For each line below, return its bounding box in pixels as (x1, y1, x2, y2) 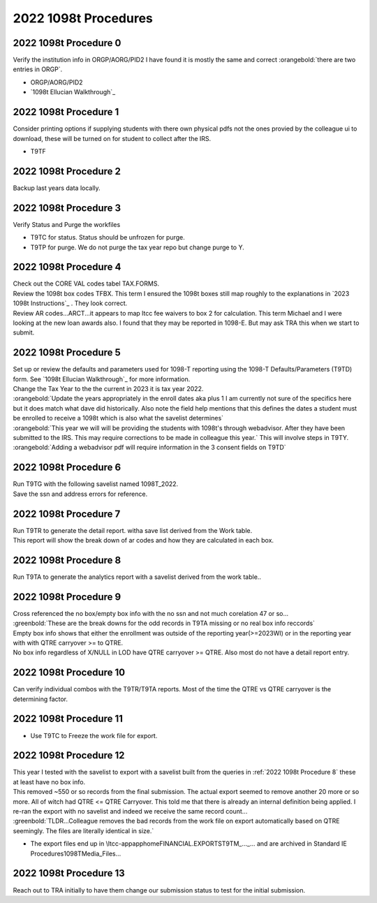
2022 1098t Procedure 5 (13, 346, 121, 359)
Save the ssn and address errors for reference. (13, 490, 148, 498)
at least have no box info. (13, 777, 86, 786)
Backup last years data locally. (13, 184, 101, 192)
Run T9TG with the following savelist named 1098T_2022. (13, 480, 179, 488)
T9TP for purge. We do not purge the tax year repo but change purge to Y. (30, 243, 244, 251)
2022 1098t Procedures (13, 10, 154, 26)
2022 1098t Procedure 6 (13, 462, 121, 473)
